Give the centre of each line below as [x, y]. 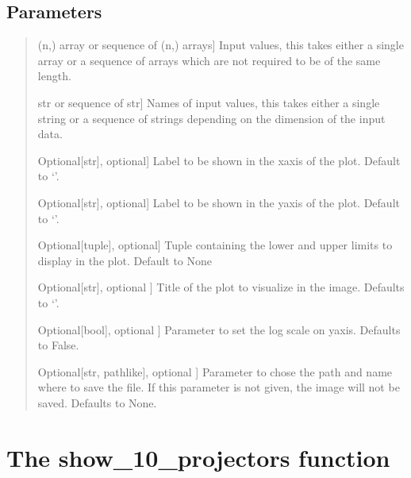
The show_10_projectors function [198, 457]
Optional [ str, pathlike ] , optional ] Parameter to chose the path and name [215, 371]
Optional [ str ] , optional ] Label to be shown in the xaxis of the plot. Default [219, 160]
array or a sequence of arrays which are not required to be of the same [209, 60]
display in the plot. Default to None [125, 260]
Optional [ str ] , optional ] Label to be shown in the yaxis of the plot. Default [219, 202]
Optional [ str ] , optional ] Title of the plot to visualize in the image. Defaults [221, 287]
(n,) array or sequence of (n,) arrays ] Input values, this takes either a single [221, 45]
